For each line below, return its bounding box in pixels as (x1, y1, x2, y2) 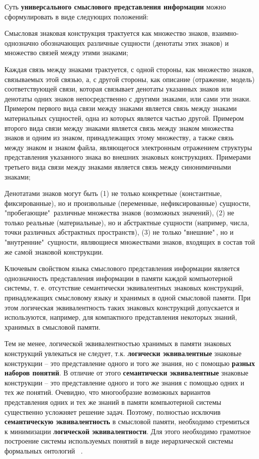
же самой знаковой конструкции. (4, 246, 104, 257)
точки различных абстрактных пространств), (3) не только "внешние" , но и (4, 227, 234, 237)
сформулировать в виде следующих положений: (4, 11, 149, 21)
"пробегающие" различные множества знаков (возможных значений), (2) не (4, 207, 235, 218)
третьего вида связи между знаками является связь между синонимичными (4, 161, 231, 172)
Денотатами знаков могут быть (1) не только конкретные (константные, (4, 188, 222, 198)
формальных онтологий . (4, 445, 83, 456)
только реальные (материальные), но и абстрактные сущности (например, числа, (4, 217, 249, 227)
